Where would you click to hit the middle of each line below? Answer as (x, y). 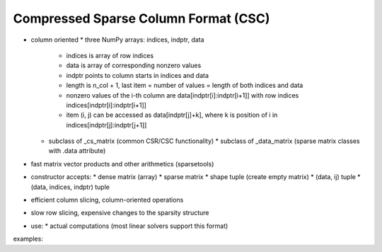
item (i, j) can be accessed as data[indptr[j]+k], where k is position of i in (172, 115)
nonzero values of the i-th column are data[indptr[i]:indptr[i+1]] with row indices (183, 95)
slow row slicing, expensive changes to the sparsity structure (120, 213)
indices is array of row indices (110, 55)
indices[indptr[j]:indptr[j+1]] (106, 125)
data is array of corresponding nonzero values (134, 65)
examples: (28, 239)
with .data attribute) (77, 151)
